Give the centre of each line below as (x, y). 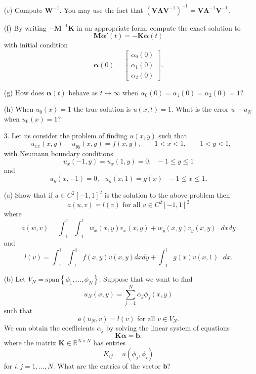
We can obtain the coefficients (49, 327)
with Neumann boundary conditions (59, 153)
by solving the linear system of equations (168, 327)
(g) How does (24, 92)
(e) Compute (23, 10)
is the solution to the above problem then (167, 195)
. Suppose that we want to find (146, 279)
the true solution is (102, 109)
